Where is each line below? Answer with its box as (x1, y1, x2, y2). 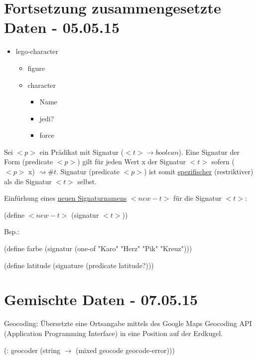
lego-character (15, 46, 59, 56)
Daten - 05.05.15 (4, 17, 120, 37)
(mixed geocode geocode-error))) (76, 345, 175, 355)
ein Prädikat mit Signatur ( (39, 146, 124, 157)
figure (27, 62, 45, 73)
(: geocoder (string (4, 345, 60, 355)
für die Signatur (173, 193, 222, 203)
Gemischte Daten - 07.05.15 (4, 289, 198, 310)
